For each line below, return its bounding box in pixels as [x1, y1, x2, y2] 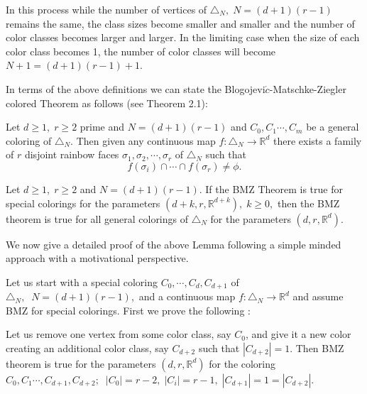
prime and [80, 119, 125, 134]
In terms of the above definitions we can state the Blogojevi [6, 81, 265, 96]
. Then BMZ [290, 340, 344, 355]
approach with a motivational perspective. [6, 251, 189, 266]
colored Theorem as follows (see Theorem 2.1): [6, 95, 208, 110]
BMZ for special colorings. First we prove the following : [6, 302, 251, 317]
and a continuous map [138, 289, 236, 304]
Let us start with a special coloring [6, 274, 158, 289]
